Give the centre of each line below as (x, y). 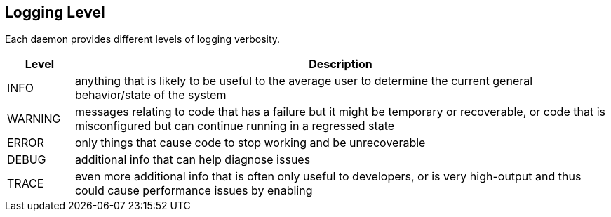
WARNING (34, 119)
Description (341, 64)
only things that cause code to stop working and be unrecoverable (250, 143)
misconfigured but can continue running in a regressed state (235, 126)
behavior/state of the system (150, 95)
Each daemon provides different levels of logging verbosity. (143, 39)
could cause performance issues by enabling (194, 191)
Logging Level (55, 12)
